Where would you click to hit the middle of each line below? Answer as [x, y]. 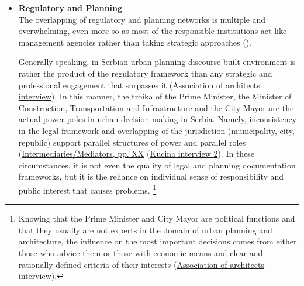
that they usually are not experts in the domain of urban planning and [145, 230]
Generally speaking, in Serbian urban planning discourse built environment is [157, 62]
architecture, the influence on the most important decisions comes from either [158, 241]
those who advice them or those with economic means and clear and [141, 252]
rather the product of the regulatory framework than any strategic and [145, 73]
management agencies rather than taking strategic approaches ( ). [135, 42]
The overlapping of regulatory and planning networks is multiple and [142, 19]
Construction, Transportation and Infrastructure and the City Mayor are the [156, 107]
